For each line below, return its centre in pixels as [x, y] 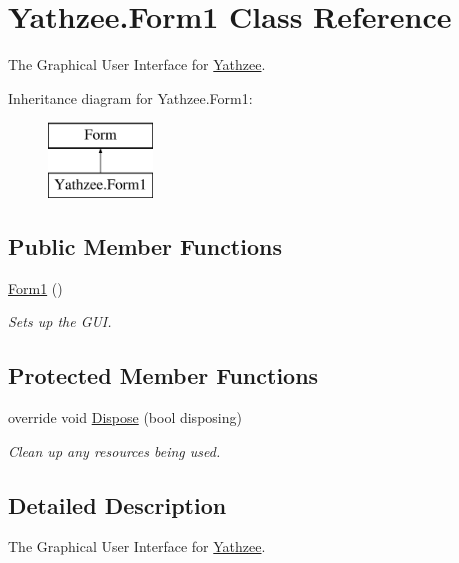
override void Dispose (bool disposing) [125, 417]
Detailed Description [117, 504]
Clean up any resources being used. [114, 450]
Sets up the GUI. [60, 321]
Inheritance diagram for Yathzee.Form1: [130, 97]
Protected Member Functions [163, 375]
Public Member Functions [145, 245]
